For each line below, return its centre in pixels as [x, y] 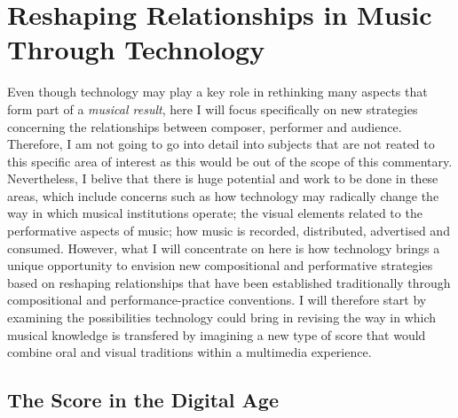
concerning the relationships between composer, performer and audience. [205, 126]
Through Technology [136, 49]
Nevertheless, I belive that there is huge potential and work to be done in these [223, 178]
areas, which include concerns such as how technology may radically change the [223, 195]
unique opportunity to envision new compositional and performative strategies [220, 265]
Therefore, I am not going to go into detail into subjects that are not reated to [221, 144]
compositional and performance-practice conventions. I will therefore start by [217, 300]
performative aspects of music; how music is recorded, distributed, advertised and [229, 231]
